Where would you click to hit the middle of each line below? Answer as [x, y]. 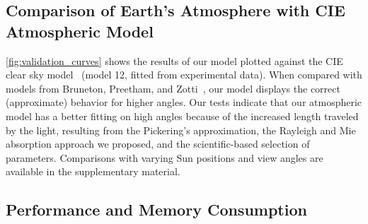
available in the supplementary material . [93, 171]
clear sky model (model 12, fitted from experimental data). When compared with [184, 75]
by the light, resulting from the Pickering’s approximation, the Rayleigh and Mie [181, 130]
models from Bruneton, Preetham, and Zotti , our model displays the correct [173, 88]
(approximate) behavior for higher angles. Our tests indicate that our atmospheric [184, 102]
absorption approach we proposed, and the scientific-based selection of [158, 144]
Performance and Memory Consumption [156, 210]
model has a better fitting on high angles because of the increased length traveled [182, 116]
